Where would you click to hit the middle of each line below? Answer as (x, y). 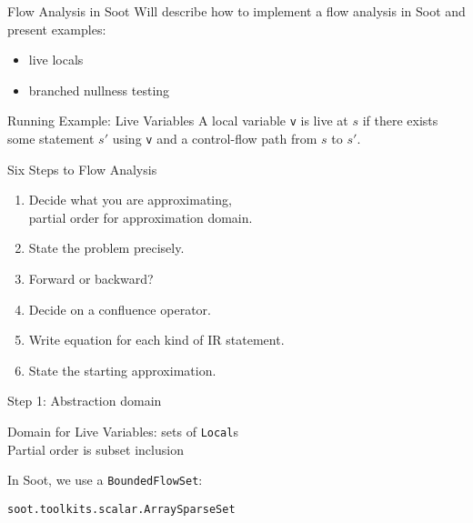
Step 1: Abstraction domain (85, 401)
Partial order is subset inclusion (96, 449)
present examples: (57, 29)
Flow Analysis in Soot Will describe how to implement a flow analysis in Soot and (236, 11)
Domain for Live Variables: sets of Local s (123, 432)
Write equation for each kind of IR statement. (156, 340)
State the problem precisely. (106, 248)
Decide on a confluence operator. (120, 309)
